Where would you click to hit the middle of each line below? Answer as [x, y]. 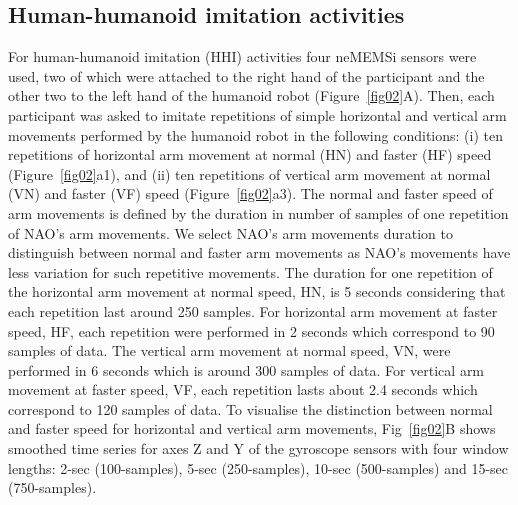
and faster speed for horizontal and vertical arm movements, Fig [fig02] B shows [252, 428]
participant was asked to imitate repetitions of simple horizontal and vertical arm [257, 114]
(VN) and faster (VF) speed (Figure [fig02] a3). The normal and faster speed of [250, 193]
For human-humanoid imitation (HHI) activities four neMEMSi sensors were [242, 56]
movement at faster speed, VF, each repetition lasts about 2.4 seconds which [243, 389]
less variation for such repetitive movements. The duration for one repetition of [250, 271]
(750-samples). [52, 487]
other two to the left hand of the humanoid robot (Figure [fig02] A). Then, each [251, 95]
